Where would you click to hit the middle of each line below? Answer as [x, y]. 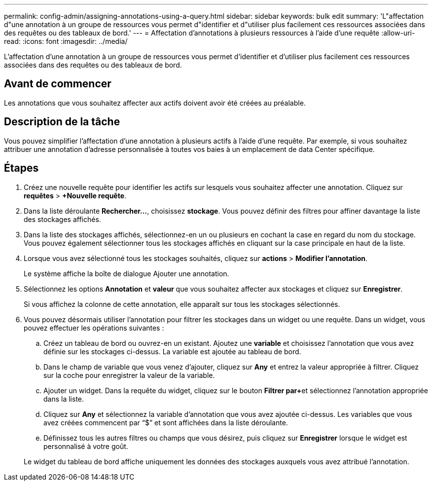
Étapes [21, 168]
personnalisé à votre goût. [86, 446]
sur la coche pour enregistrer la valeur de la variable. [129, 375]
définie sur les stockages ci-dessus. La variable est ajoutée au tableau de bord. [172, 351]
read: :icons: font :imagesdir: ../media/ [66, 41]
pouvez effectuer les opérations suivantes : [94, 328]
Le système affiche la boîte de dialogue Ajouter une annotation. [126, 273]
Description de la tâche [62, 122]
